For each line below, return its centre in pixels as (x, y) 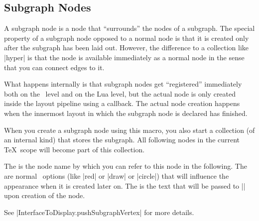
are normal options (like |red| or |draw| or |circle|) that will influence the (117, 175)
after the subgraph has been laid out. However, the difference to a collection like (127, 48)
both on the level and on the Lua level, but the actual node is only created (120, 93)
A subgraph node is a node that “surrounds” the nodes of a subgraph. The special (129, 28)
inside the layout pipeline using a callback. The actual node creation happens (122, 103)
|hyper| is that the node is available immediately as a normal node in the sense (124, 57)
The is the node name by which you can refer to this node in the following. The (126, 166)
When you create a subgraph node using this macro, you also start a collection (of (129, 130)
